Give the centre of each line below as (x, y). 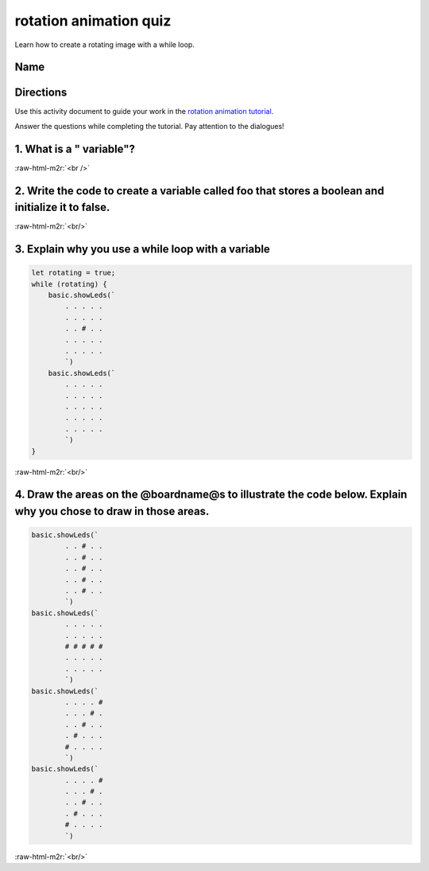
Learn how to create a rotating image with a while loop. (104, 45)
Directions (41, 93)
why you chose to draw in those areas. (112, 511)
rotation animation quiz (93, 21)
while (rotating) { (69, 284)
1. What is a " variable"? (75, 148)
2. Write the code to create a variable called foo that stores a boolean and (199, 191)
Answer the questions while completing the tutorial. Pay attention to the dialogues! (150, 126)
